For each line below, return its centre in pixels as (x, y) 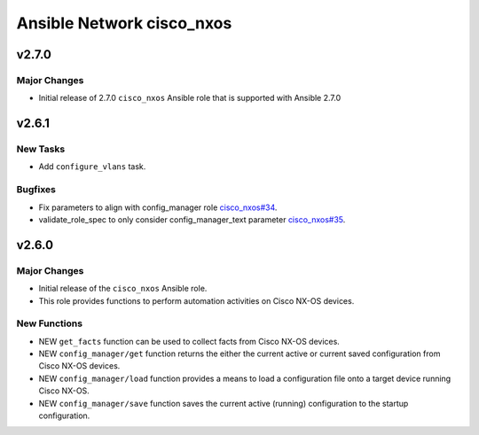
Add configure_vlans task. (92, 167)
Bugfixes (36, 190)
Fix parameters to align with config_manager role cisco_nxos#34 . (158, 207)
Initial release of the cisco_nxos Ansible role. (123, 289)
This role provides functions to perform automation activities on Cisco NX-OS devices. (196, 300)
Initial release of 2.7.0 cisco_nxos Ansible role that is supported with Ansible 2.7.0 (190, 98)
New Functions (50, 323)
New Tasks (41, 149)
